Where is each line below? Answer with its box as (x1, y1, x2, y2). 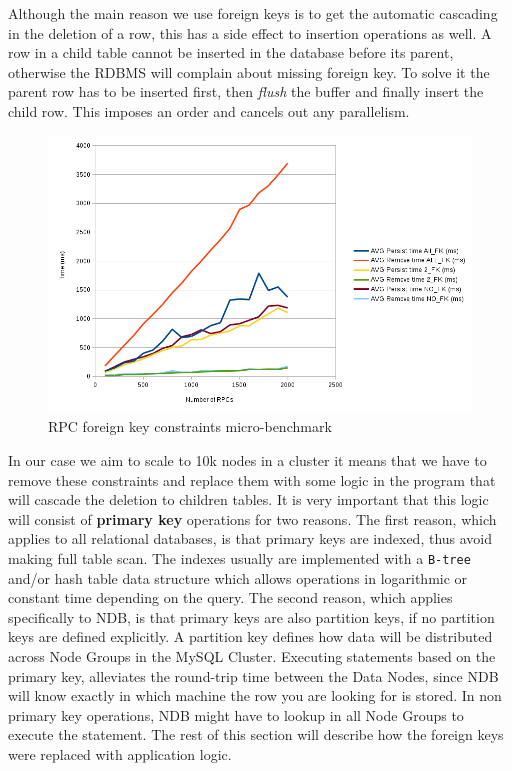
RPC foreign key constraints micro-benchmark (48, 416, 332, 437)
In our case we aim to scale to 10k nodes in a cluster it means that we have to (8, 449, 487, 470)
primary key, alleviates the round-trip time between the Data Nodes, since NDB (8, 665, 499, 686)
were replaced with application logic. (8, 743, 232, 764)
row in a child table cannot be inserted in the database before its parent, (8, 42, 454, 63)
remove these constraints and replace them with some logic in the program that (8, 469, 496, 490)
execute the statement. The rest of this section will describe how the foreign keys (8, 724, 504, 745)
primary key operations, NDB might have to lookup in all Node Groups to (8, 704, 464, 725)
